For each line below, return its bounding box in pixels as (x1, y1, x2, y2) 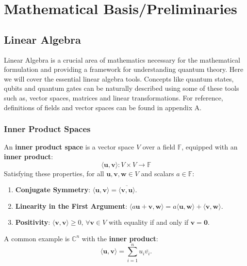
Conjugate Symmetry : (15, 184, 91, 195)
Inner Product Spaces (4, 123, 91, 135)
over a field (142, 142, 176, 152)
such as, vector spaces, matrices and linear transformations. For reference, (4, 92, 223, 102)
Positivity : (15, 217, 50, 227)
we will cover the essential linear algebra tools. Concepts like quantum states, (4, 73, 234, 83)
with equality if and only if (108, 217, 189, 227)
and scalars (141, 168, 174, 178)
